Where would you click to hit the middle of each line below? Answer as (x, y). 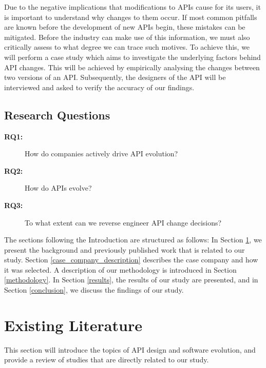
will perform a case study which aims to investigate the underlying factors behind (132, 57)
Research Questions (57, 115)
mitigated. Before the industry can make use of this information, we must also (127, 37)
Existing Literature (73, 325)
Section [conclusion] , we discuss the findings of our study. (94, 290)
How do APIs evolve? (58, 188)
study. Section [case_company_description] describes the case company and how (131, 260)
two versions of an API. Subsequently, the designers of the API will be (115, 77)
